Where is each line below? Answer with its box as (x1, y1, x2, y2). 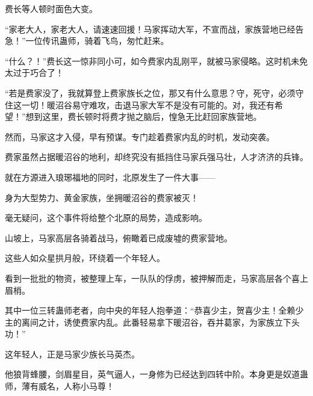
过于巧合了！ (13, 66, 64, 79)
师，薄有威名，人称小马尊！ (5, 380, 114, 392)
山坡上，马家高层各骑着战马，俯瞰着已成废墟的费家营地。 (5, 231, 232, 244)
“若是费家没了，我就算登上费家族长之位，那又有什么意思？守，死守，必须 (5, 86, 296, 99)
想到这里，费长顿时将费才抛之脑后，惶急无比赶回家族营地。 (25, 110, 262, 123)
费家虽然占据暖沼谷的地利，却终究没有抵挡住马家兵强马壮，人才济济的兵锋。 (5, 150, 308, 163)
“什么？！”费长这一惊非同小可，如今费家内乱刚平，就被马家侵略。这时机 (5, 54, 291, 67)
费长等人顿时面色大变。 (5, 2, 98, 14)
